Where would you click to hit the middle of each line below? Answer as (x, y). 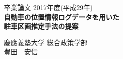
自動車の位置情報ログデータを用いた (61, 17)
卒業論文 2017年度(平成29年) (48, 7)
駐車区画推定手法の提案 (41, 26)
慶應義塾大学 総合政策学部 (46, 42)
